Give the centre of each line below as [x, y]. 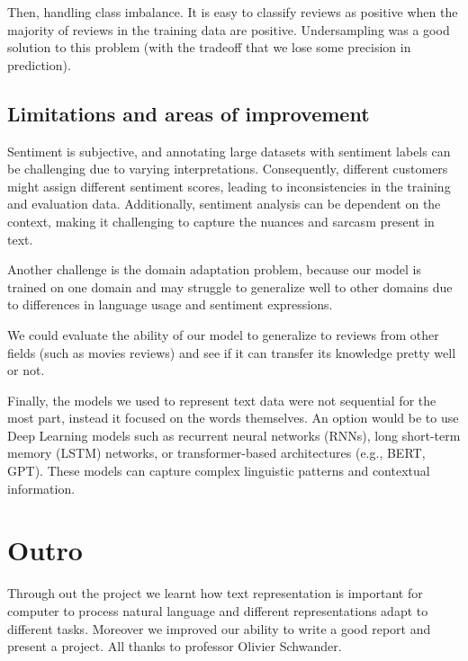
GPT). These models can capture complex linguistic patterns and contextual [219, 471]
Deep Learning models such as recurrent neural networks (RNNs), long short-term [234, 435]
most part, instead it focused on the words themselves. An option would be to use [233, 418]
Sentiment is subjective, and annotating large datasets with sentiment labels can [229, 151]
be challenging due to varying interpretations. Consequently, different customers [228, 169]
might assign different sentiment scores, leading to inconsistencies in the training [229, 186]
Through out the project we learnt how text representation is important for [215, 593]
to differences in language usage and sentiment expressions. [170, 304]
